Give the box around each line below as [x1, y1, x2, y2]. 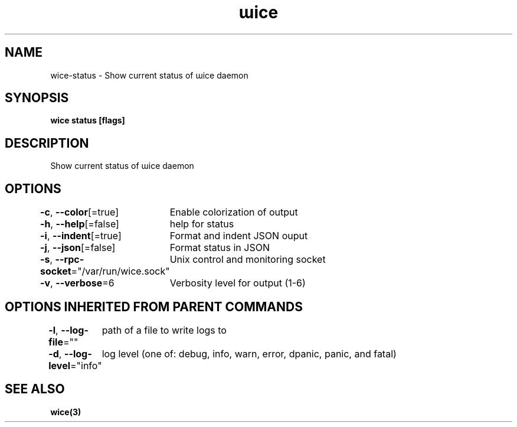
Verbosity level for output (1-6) [169, 277, 306, 289]
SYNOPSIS [5, 90, 69, 106]
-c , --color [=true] [40, 206, 119, 219]
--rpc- [55, 253, 84, 266]
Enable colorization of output [169, 206, 298, 219]
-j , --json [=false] [40, 242, 116, 254]
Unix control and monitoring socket [169, 253, 326, 266]
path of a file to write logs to [102, 324, 227, 336]
